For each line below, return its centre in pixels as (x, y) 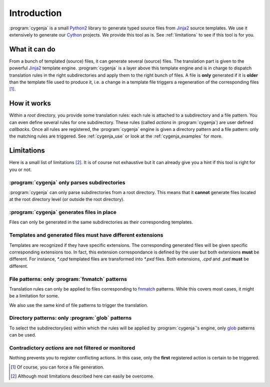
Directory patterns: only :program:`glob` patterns (70, 318)
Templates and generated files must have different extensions (86, 235)
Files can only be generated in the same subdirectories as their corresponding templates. (101, 222)
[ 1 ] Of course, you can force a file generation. (57, 367)
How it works (30, 103)
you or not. (20, 169)
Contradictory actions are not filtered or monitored (72, 347)
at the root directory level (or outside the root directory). (67, 199)
